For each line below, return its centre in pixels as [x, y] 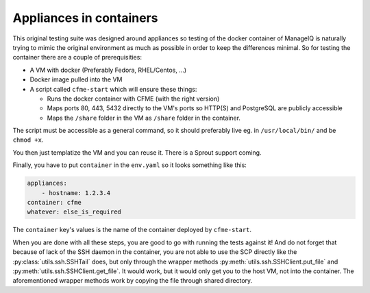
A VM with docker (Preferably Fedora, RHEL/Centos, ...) [108, 70]
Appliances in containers [85, 18]
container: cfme [54, 202]
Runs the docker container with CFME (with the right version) [133, 99]
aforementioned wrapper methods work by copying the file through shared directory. [133, 281]
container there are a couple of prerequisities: [77, 58]
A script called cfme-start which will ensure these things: [113, 89]
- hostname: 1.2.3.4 [76, 193]
